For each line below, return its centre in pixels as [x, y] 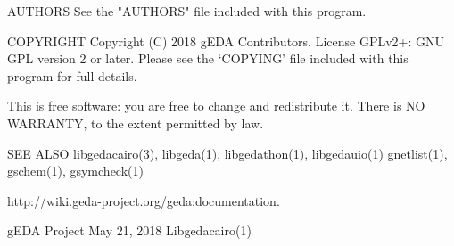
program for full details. [72, 75]
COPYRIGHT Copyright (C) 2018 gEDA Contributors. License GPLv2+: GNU [226, 41]
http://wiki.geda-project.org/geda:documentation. [144, 200]
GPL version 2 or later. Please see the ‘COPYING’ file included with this [208, 58]
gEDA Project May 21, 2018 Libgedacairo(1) [129, 230]
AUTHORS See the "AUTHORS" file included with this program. [187, 11]
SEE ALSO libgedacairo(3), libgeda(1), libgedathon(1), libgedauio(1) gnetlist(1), [227, 153]
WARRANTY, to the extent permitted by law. [136, 123]
